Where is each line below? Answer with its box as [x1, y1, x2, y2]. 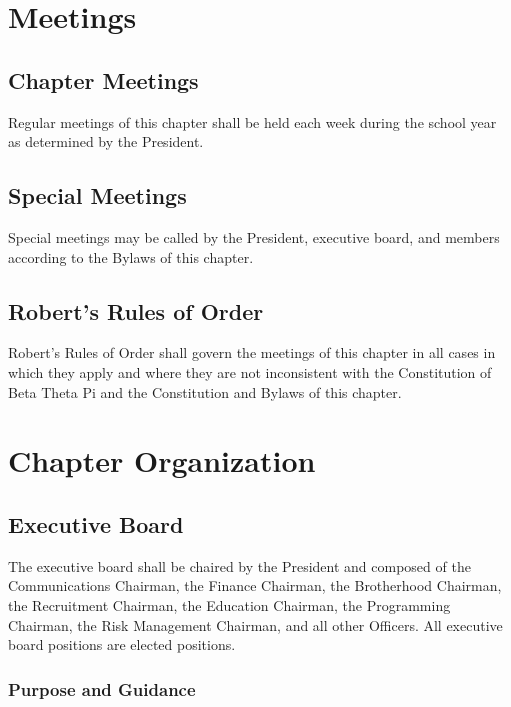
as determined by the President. [8, 131, 204, 152]
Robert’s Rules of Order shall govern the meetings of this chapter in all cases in [8, 342, 496, 363]
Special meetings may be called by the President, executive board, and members [8, 226, 500, 247]
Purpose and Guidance [8, 676, 196, 701]
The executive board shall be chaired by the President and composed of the [8, 555, 471, 576]
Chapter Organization [8, 440, 316, 481]
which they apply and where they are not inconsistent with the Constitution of [8, 361, 492, 382]
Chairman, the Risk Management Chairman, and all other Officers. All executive [8, 614, 503, 635]
